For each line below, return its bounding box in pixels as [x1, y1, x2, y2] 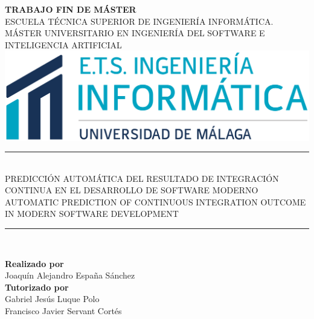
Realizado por [5, 257, 64, 269]
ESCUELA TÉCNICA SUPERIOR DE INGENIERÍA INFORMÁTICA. [5, 14, 274, 27]
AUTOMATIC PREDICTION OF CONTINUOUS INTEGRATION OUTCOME [5, 195, 306, 208]
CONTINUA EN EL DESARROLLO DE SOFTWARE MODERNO [5, 184, 258, 196]
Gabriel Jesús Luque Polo [5, 292, 100, 305]
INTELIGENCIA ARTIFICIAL [5, 38, 122, 51]
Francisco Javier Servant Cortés [5, 304, 122, 317]
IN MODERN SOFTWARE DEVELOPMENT [5, 207, 179, 220]
